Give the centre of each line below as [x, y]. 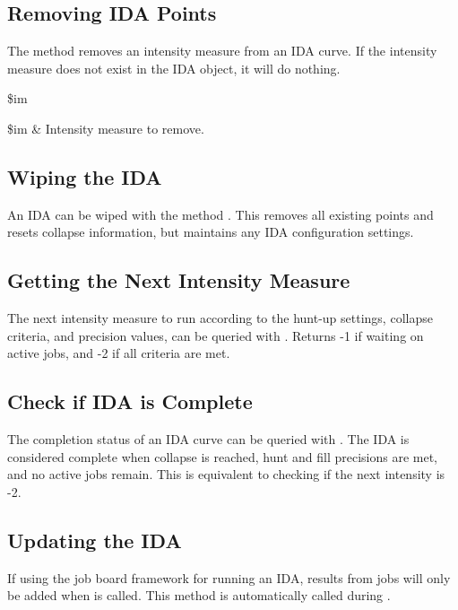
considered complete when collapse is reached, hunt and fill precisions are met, [223, 456]
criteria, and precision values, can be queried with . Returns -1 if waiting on [216, 335]
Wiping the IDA [85, 176]
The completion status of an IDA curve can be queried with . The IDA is [208, 439]
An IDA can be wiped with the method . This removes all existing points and [220, 214]
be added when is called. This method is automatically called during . [199, 595]
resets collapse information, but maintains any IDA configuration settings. [211, 232]
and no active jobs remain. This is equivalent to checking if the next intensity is [226, 474]
